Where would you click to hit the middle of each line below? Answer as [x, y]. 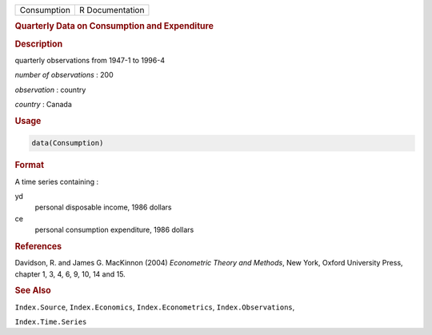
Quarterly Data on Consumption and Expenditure [114, 26]
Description [39, 44]
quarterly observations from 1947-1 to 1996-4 [90, 60]
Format [29, 166]
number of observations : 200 [64, 75]
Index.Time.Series [51, 322]
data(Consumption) [68, 143]
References [38, 246]
